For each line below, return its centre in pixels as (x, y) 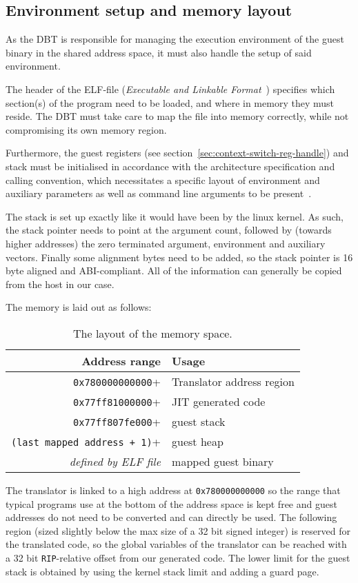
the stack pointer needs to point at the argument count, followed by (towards (169, 230)
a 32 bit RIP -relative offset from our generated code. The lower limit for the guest (178, 557)
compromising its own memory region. (86, 129)
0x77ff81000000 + (117, 401)
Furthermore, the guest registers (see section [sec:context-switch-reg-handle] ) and (177, 153)
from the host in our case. (60, 284)
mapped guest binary (223, 461)
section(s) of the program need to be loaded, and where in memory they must (170, 102)
